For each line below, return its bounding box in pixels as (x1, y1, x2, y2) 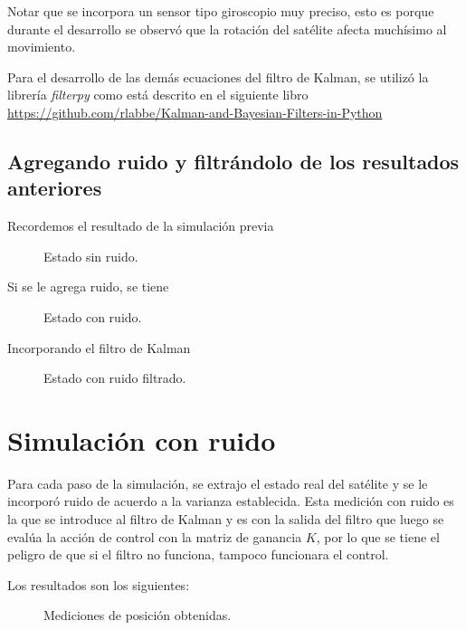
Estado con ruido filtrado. (43, 368, 186, 387)
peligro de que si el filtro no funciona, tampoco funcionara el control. (7, 545, 389, 564)
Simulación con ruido (7, 421, 276, 458)
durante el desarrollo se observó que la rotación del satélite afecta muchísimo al (7, 19, 447, 38)
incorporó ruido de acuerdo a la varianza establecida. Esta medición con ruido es (7, 492, 454, 511)
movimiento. (7, 37, 76, 56)
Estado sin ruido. (43, 246, 138, 265)
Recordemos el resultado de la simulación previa (7, 216, 274, 235)
